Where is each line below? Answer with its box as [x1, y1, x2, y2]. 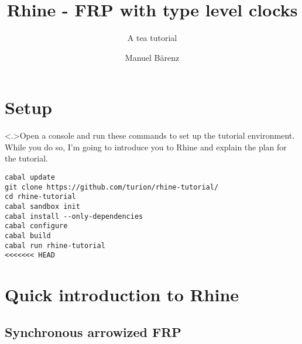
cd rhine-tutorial [5, 192, 76, 201]
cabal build [5, 231, 51, 240]
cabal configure [5, 222, 68, 231]
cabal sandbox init [5, 202, 80, 211]
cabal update [5, 173, 55, 182]
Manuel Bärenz [125, 51, 180, 63]
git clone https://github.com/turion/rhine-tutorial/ [5, 183, 219, 191]
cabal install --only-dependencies [5, 212, 143, 221]
